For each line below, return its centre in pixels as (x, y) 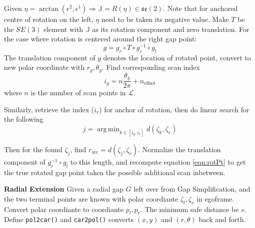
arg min (108, 129)
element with (63, 29)
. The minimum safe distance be (189, 209)
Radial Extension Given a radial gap (64, 189)
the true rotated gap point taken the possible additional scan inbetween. (115, 172)
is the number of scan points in (78, 93)
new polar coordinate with (44, 67)
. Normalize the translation (179, 149)
